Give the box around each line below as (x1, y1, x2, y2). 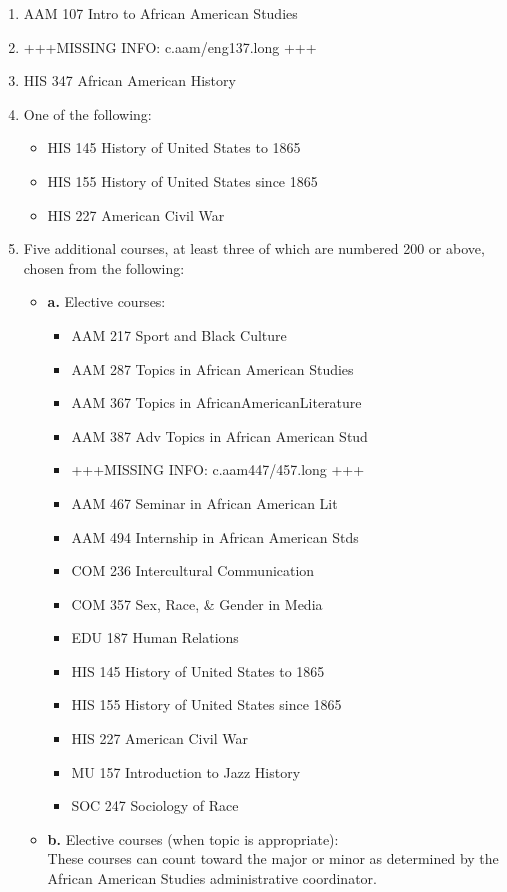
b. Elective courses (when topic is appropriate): (47, 828, 339, 849)
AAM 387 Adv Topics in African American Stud (71, 425, 368, 446)
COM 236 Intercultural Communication (71, 560, 315, 581)
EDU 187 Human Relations (71, 627, 239, 648)
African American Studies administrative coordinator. (47, 868, 377, 889)
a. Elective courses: (47, 291, 166, 312)
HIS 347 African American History (23, 70, 236, 91)
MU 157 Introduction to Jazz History (71, 761, 301, 782)
